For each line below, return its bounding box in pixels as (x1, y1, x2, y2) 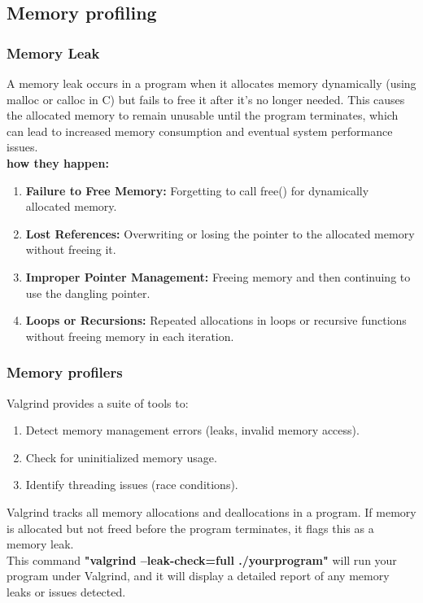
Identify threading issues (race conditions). (25, 476, 238, 493)
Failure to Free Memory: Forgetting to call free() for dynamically (25, 181, 369, 199)
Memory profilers (7, 362, 123, 382)
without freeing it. (25, 241, 116, 258)
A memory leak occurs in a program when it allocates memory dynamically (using (7, 75, 416, 91)
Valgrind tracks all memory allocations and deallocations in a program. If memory (7, 503, 416, 520)
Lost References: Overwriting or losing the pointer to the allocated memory (25, 225, 415, 242)
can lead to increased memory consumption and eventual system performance (7, 122, 393, 139)
